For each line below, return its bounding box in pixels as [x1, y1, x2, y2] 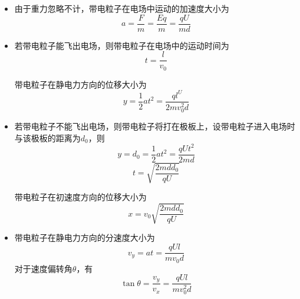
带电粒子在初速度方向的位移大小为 [14, 191, 147, 203]
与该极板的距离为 [14, 131, 81, 144]
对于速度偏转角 [14, 262, 72, 274]
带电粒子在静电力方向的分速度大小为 [14, 231, 155, 244]
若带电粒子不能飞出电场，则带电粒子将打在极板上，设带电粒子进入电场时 [14, 120, 295, 132]
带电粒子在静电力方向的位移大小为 [14, 78, 147, 90]
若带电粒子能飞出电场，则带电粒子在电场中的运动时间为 [14, 39, 229, 51]
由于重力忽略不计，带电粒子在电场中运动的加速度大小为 [14, 2, 229, 14]
